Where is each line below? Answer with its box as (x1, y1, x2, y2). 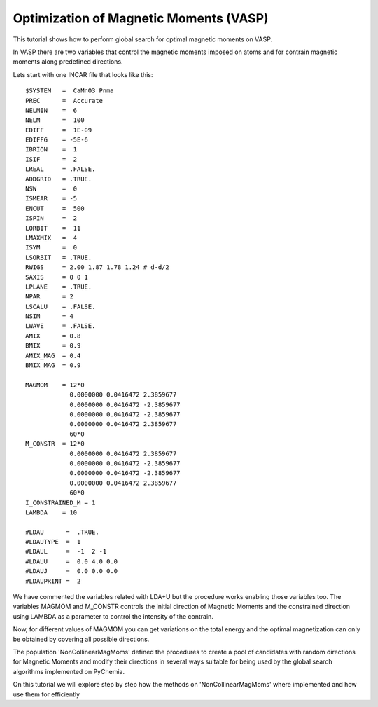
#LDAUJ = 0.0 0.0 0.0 (25, 568, 118, 575)
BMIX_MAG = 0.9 (25, 362, 81, 369)
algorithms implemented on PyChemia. (13, 667, 125, 675)
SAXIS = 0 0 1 (25, 273, 89, 281)
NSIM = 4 (25, 313, 73, 320)
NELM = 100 (25, 116, 85, 124)
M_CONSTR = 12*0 (25, 440, 85, 448)
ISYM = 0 (25, 244, 78, 252)
